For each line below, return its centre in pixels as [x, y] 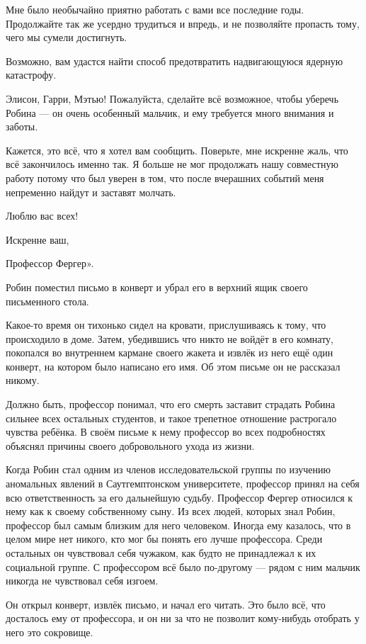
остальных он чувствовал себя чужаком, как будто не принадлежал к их [161, 553]
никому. [23, 380]
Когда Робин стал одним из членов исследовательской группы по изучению [168, 469]
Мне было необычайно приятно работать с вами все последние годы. [155, 9]
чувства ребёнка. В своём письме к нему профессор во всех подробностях [166, 432]
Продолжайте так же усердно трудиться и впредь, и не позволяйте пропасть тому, [183, 23]
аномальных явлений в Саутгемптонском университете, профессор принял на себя [183, 484]
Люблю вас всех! [42, 216]
